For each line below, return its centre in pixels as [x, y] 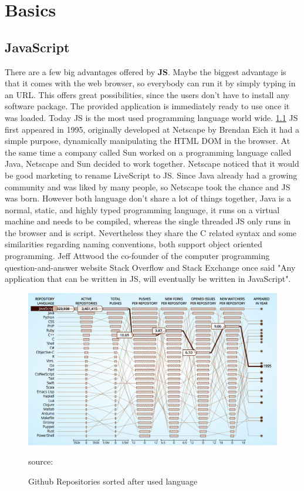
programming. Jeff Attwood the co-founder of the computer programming [137, 256]
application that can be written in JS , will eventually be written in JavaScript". [148, 279]
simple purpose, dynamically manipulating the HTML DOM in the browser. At [148, 141]
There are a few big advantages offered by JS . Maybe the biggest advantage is [146, 71]
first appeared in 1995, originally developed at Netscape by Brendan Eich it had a [152, 129]
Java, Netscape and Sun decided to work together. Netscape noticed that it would [152, 164]
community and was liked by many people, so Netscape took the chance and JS [148, 186]
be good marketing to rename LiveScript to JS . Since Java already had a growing [151, 175]
